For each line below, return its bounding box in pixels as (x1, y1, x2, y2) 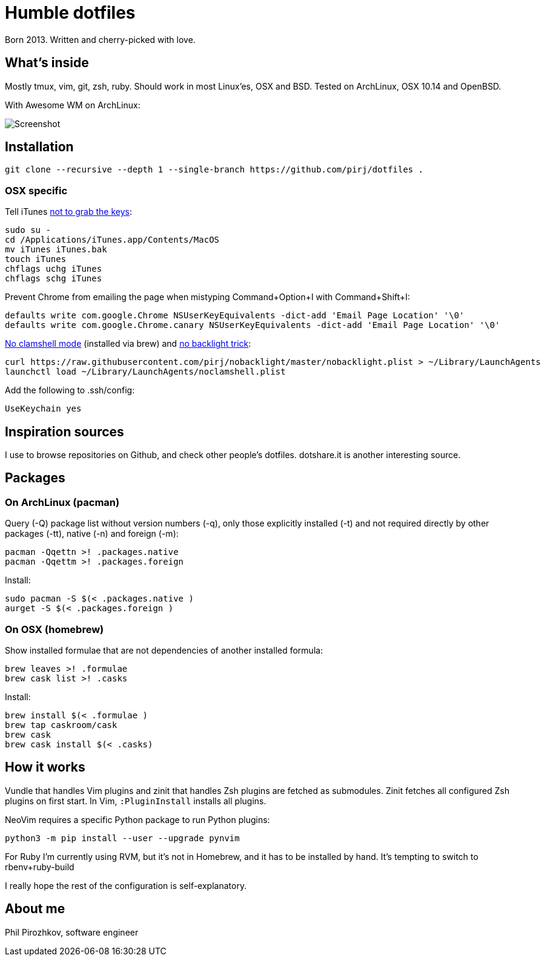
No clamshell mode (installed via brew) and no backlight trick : (5, 338, 251, 349)
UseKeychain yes (5, 404, 82, 414)
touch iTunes (5, 254, 67, 264)
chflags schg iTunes (5, 274, 102, 284)
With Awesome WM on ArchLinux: (5, 99, 140, 110)
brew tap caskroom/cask (5, 720, 117, 730)
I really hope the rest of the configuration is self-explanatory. (5, 880, 247, 891)
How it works (5, 759, 85, 775)
